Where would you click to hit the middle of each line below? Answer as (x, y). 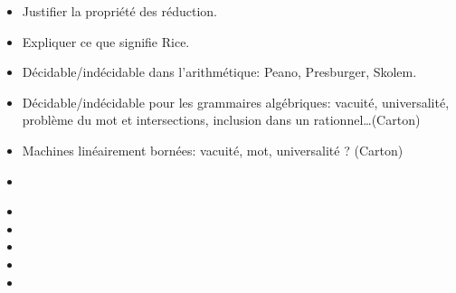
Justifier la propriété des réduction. (119, 11)
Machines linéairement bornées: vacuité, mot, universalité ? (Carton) (213, 150)
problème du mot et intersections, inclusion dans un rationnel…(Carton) (221, 120)
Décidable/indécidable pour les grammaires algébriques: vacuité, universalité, (236, 102)
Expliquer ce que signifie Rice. (106, 41)
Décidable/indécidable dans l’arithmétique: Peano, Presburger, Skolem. (219, 72)
